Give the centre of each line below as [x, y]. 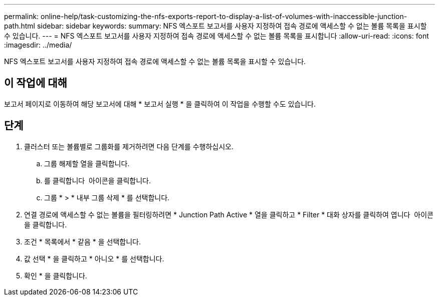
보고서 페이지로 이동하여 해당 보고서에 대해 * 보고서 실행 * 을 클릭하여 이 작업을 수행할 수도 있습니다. [160, 104]
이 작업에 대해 [36, 83]
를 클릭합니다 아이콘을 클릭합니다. [97, 180]
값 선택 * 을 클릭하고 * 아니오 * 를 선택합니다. [94, 258]
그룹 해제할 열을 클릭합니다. [87, 163]
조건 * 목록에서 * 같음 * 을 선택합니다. [82, 241]
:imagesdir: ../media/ [38, 45]
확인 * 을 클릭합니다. [56, 275]
